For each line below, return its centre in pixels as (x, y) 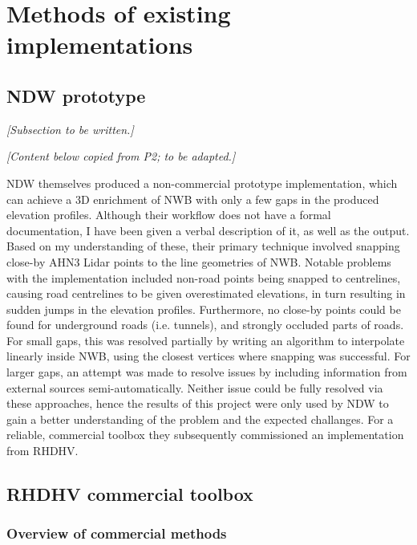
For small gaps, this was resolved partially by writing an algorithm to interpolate (206, 340)
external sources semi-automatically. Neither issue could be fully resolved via (195, 387)
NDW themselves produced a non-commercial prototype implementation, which (202, 183)
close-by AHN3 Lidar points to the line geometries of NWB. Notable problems (199, 261)
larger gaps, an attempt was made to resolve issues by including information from (207, 372)
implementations (100, 45)
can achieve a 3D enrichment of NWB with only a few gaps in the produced (193, 199)
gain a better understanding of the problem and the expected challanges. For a (200, 419)
